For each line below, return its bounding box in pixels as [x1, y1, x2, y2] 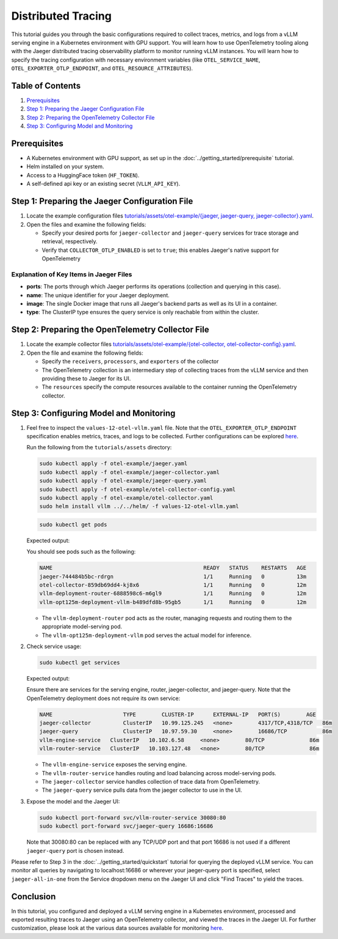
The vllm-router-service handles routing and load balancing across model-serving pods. [41, 769, 277, 776]
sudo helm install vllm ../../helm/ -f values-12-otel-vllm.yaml [39, 503, 239, 510]
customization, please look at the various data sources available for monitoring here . [11, 924, 224, 932]
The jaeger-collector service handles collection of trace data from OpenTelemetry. [41, 778, 261, 786]
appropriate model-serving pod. [41, 623, 123, 630]
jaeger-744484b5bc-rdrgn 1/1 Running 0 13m [39, 573, 307, 580]
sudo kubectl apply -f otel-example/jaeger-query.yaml [39, 477, 207, 484]
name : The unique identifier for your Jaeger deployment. [26, 291, 170, 299]
